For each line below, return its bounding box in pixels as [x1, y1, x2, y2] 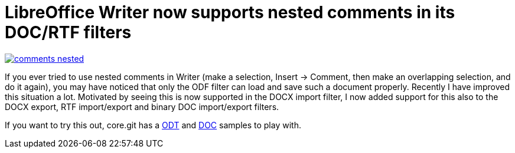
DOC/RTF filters [5, 22, 132, 42]
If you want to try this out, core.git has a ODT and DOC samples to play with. [5, 119, 301, 130]
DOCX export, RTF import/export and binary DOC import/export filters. [5, 101, 279, 112]
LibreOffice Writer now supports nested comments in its [5, 2, 455, 22]
